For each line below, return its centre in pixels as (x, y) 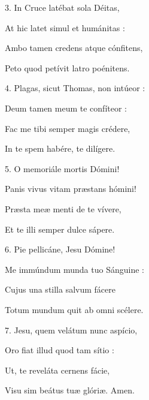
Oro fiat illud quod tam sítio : (60, 350)
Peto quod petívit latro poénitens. (67, 67)
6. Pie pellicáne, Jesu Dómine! (60, 249)
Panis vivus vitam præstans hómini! (71, 189)
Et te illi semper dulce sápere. (60, 229)
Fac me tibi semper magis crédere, (68, 128)
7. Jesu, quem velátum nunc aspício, (71, 330)
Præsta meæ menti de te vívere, (63, 208)
